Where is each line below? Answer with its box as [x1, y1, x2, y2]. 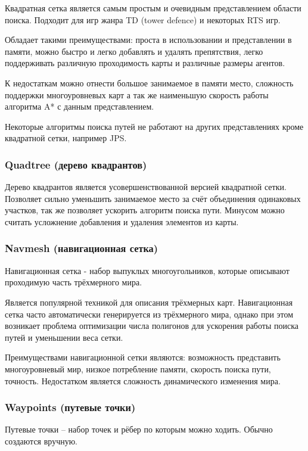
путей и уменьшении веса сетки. [5, 331, 123, 343]
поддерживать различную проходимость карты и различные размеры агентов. [5, 57, 285, 69]
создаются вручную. [5, 434, 78, 447]
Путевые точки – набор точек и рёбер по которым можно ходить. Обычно [5, 423, 273, 436]
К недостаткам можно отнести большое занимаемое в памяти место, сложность [5, 76, 294, 89]
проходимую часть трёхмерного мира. [5, 276, 142, 288]
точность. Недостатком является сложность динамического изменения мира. [5, 374, 281, 387]
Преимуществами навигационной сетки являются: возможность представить [5, 351, 281, 363]
